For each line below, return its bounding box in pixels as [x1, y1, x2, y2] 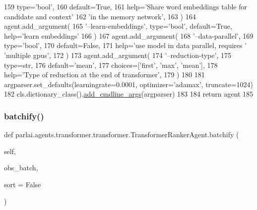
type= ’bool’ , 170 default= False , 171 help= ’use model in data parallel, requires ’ [4, 40, 247, 51]
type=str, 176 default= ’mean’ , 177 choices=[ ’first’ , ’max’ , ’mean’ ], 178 [4, 59, 218, 70]
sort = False [4, 179, 41, 189]
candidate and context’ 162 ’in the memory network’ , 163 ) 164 [4, 11, 196, 21]
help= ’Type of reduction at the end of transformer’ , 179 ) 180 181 [4, 69, 205, 80]
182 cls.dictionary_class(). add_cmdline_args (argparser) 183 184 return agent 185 [4, 89, 253, 99]
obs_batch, [4, 162, 38, 173]
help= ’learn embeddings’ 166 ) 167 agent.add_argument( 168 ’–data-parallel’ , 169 [4, 30, 254, 41]
